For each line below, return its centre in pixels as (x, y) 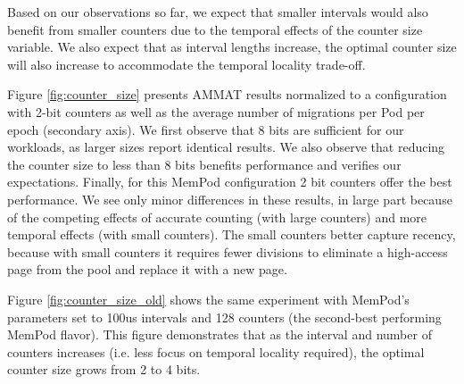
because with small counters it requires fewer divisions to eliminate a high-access (228, 251)
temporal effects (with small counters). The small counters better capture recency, (232, 234)
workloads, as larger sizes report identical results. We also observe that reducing (226, 147)
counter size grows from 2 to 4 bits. (104, 369)
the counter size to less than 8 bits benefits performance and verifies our (204, 164)
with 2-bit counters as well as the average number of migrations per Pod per (216, 111)
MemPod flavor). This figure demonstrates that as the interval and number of (220, 334)
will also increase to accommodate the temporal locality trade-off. (186, 64)
